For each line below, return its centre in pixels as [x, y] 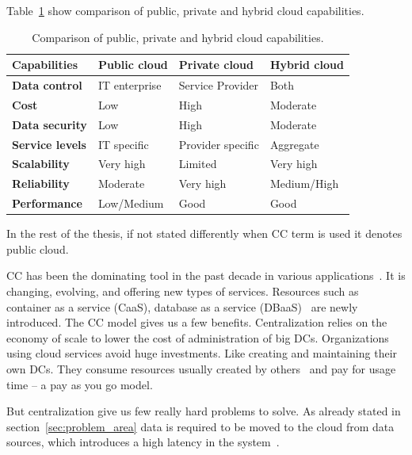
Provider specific [219, 144]
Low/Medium [131, 203]
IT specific [123, 144]
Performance [47, 203]
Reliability [41, 184]
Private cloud [216, 65]
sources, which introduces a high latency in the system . [143, 442]
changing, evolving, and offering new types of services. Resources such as [183, 291]
